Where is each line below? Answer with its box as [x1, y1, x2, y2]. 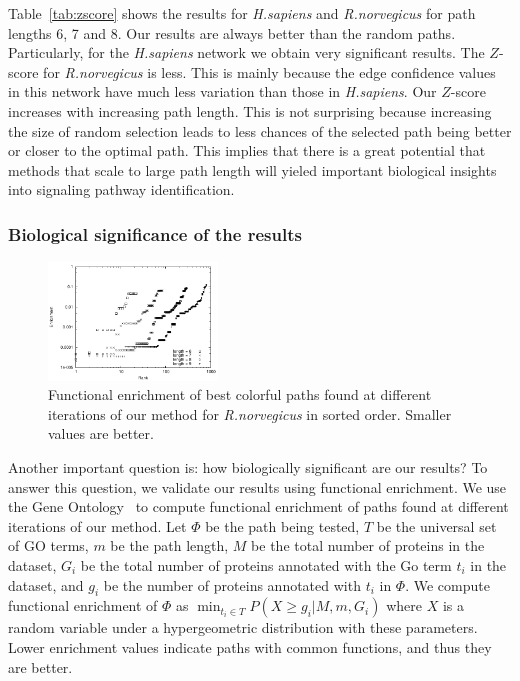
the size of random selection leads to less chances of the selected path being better [8, 120, 512, 141]
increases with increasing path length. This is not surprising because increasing [8, 100, 492, 121]
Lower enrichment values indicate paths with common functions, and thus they [8, 636, 492, 657]
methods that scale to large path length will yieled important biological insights [8, 159, 497, 180]
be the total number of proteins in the [251, 535, 485, 556]
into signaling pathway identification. [8, 179, 235, 200]
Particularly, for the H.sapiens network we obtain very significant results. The [8, 42, 485, 63]
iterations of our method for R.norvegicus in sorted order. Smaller [48, 403, 452, 424]
